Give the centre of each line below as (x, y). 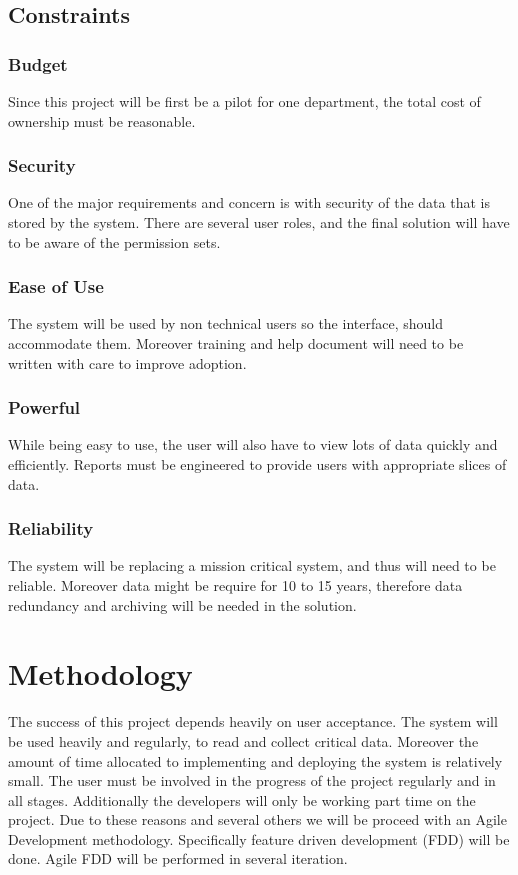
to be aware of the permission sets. (114, 241)
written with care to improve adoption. (127, 362)
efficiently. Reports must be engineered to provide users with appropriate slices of (257, 464)
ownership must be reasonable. (102, 120)
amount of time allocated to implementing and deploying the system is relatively (255, 760)
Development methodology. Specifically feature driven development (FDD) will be (259, 838)
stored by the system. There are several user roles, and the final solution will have (259, 222)
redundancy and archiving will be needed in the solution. (182, 604)
